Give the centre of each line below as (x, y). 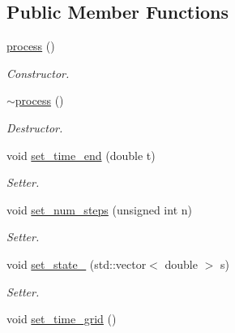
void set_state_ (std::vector (77, 264)
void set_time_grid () (62, 319)
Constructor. (38, 73)
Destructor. (35, 127)
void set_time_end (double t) (81, 155)
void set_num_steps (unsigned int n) (99, 209)
